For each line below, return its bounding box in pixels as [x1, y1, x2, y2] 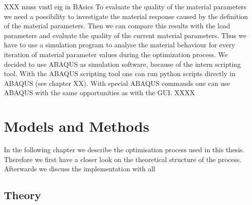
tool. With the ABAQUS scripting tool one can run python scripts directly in [4, 68, 235, 79]
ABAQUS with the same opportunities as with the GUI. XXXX [4, 87, 195, 98]
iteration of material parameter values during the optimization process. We [4, 49, 228, 59]
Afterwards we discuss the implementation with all [4, 164, 155, 174]
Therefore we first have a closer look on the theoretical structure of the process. [4, 154, 242, 164]
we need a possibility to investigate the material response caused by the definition [4, 11, 248, 21]
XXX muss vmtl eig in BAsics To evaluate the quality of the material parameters [4, 1, 247, 11]
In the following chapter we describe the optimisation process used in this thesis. [4, 144, 245, 155]
